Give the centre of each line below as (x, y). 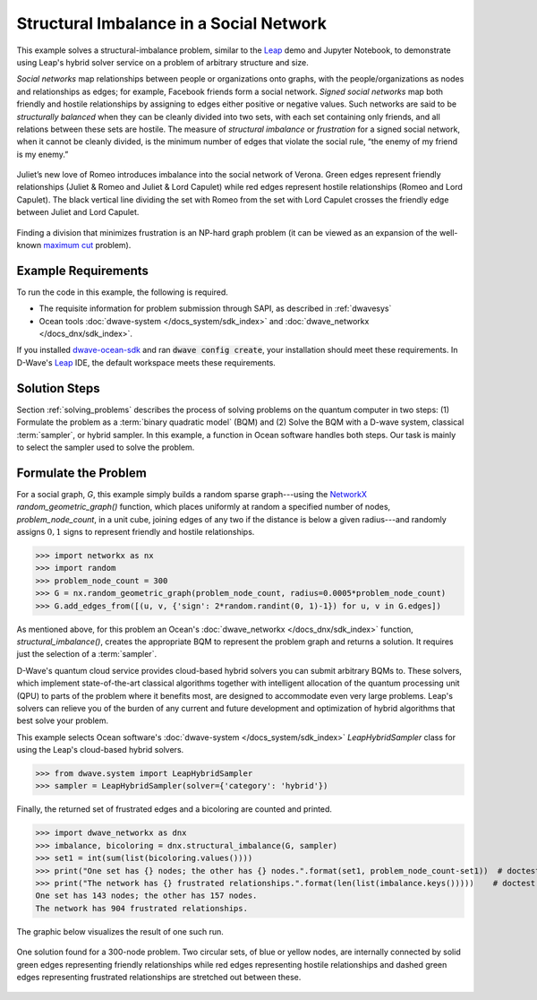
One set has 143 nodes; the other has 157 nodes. (146, 896)
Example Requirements (83, 270)
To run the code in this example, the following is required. (122, 292)
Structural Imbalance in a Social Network (171, 23)
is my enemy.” (43, 154)
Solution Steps (58, 388)
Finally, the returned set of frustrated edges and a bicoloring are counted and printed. (175, 809)
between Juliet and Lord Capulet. (78, 212)
